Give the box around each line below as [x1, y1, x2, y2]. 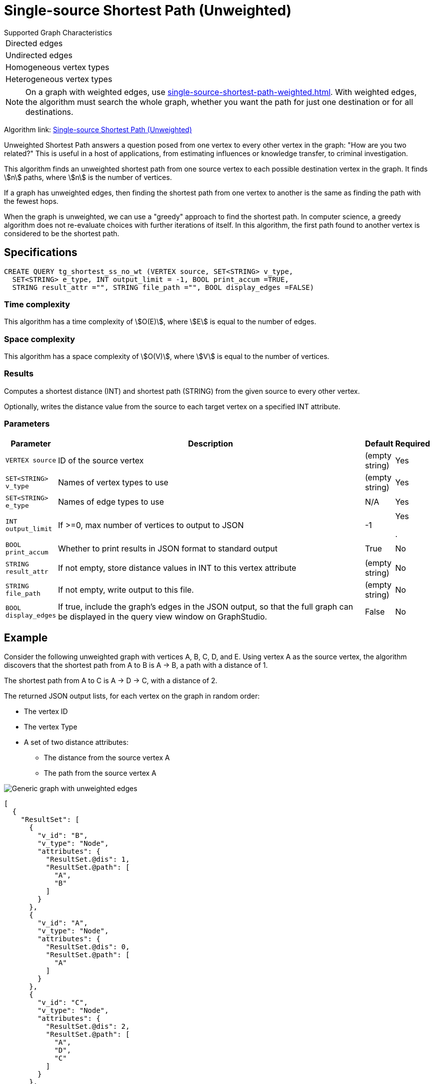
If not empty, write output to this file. [58, 584, 194, 595]
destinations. [25, 106, 74, 117]
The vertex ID [24, 707, 68, 716]
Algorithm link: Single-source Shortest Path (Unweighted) [4, 125, 192, 134]
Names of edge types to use [58, 496, 164, 507]
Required [395, 438, 430, 449]
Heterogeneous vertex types [5, 74, 112, 84]
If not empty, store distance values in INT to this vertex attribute [58, 562, 296, 573]
